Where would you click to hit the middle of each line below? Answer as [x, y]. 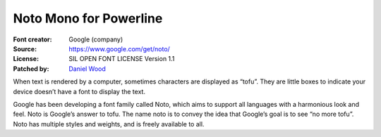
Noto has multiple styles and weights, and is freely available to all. [109, 124]
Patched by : [31, 68]
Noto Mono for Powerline [88, 18]
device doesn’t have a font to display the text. [79, 91]
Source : [25, 48]
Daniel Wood [87, 68]
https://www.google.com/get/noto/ [120, 48]
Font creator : [32, 39]
